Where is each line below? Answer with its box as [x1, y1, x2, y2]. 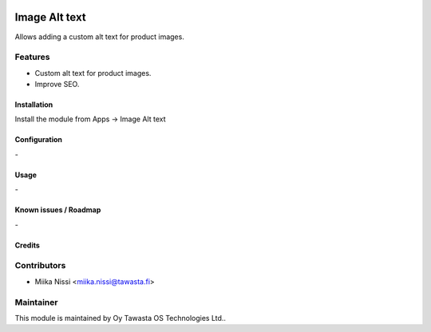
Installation [14, 100, 53, 109]
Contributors [14, 260, 66, 271]
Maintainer [14, 296, 58, 307]
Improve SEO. [34, 80, 80, 89]
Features [14, 52, 50, 63]
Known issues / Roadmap [14, 205, 101, 215]
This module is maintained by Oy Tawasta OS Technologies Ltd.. [14, 313, 227, 322]
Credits [14, 240, 40, 250]
